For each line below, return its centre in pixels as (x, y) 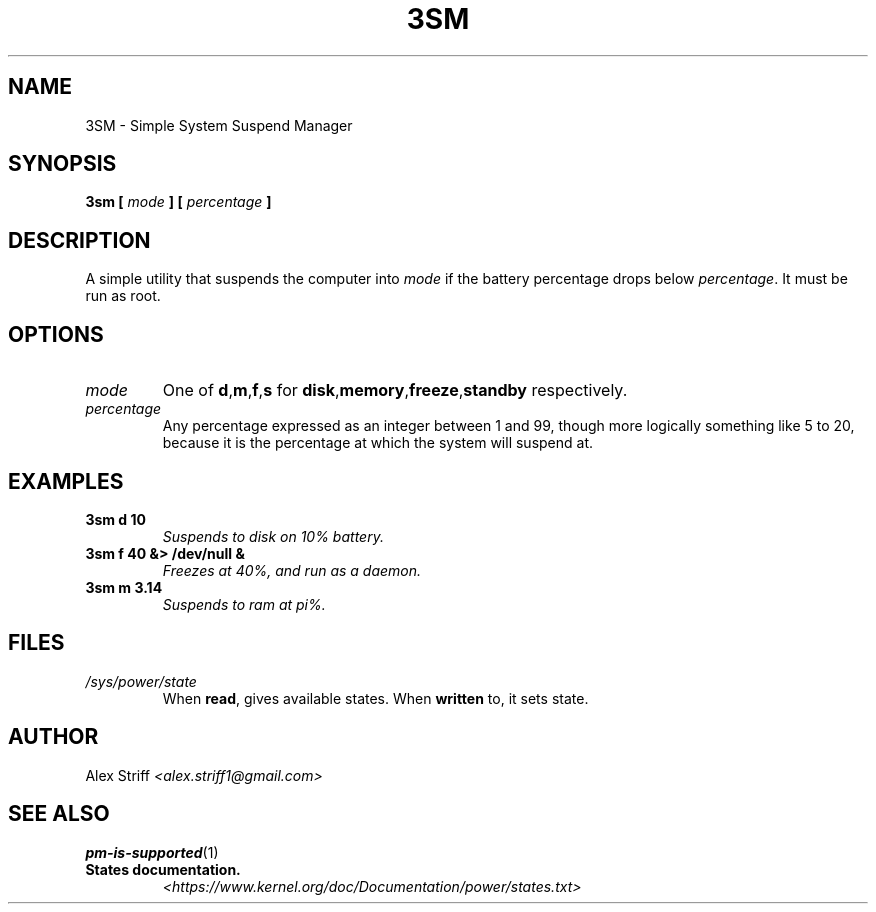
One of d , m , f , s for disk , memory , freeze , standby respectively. (395, 390)
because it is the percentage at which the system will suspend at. (378, 443)
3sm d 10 (115, 519)
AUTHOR (53, 737)
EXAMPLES (66, 481)
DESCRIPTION (79, 240)
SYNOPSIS (62, 164)
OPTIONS (56, 334)
